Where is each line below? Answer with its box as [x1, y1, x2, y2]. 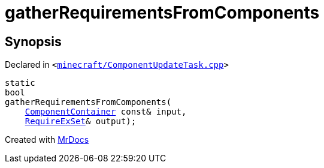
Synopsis [5, 34, 62, 49]
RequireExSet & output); [25, 116, 137, 127]
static [5, 78, 35, 88]
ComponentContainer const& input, [25, 107, 187, 117]
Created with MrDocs [5, 134, 89, 145]
